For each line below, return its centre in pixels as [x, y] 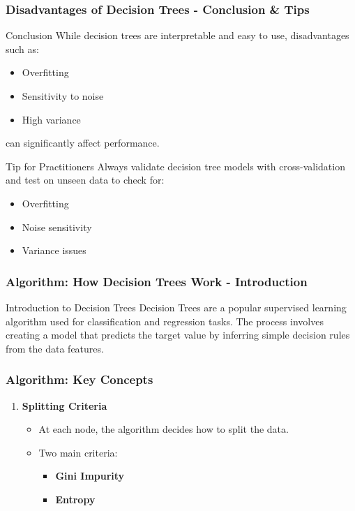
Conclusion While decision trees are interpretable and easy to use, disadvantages [177, 35]
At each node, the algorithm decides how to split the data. [164, 429]
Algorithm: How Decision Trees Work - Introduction [157, 281]
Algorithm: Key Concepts [80, 379]
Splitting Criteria [65, 405]
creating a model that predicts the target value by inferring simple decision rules [178, 335]
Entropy [75, 499]
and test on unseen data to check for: [85, 180]
